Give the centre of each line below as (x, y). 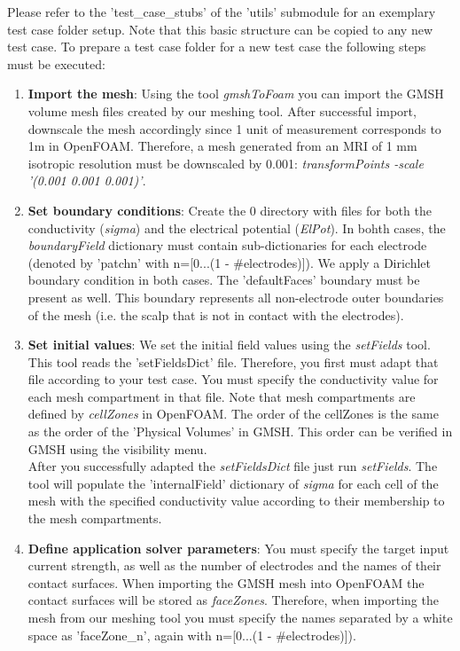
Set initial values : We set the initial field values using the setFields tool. (229, 345)
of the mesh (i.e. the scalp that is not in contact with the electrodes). (216, 314)
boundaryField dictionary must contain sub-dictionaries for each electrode (227, 245)
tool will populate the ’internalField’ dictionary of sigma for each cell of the (233, 483)
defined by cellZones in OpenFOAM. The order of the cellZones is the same (233, 414)
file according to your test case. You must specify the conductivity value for (233, 379)
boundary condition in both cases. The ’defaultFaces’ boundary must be (224, 280)
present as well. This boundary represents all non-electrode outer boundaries (236, 297)
